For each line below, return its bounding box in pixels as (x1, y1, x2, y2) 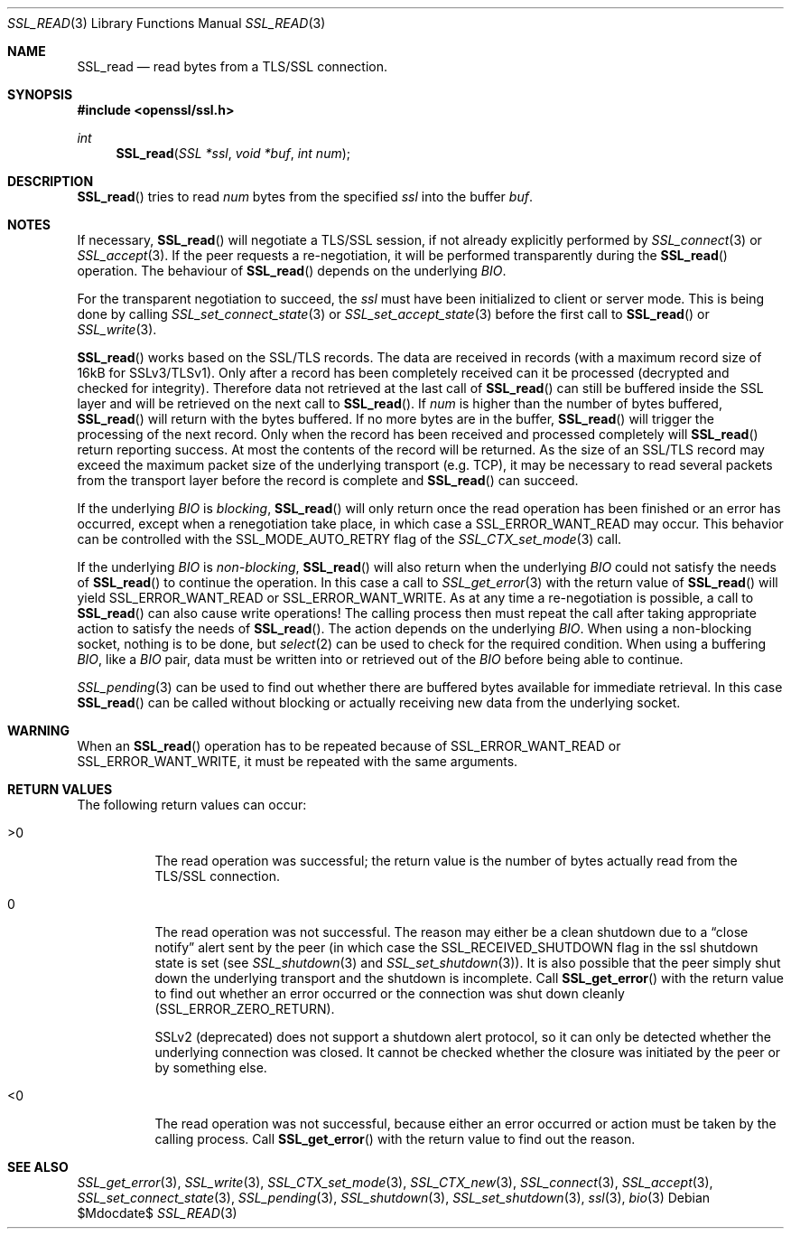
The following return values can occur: (77, 797, 307, 812)
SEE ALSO (7, 1159, 69, 1175)
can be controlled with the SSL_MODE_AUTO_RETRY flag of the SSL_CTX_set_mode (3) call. (77, 531, 622, 547)
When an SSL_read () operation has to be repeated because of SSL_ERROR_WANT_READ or (77, 738, 621, 754)
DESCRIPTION (7, 173, 94, 189)
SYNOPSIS (7, 87, 73, 102)
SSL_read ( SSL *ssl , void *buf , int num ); (116, 145, 351, 161)
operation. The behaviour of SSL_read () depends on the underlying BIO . (77, 263, 507, 278)
